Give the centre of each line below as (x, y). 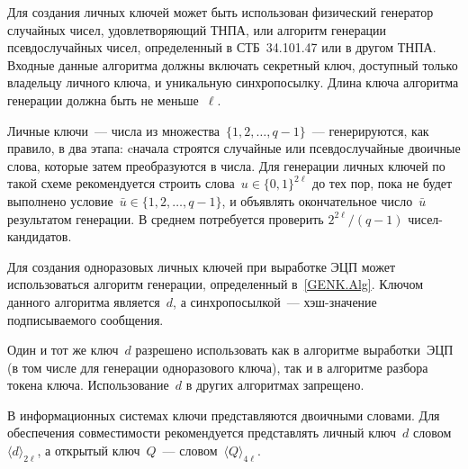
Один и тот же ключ (63, 350)
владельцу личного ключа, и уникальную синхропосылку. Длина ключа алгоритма (233, 82)
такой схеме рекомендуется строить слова (121, 183)
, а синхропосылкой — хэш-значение (275, 301)
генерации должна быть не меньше (103, 99)
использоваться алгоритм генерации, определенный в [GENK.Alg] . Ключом (216, 284)
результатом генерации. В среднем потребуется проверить (166, 218)
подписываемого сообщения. (85, 319)
